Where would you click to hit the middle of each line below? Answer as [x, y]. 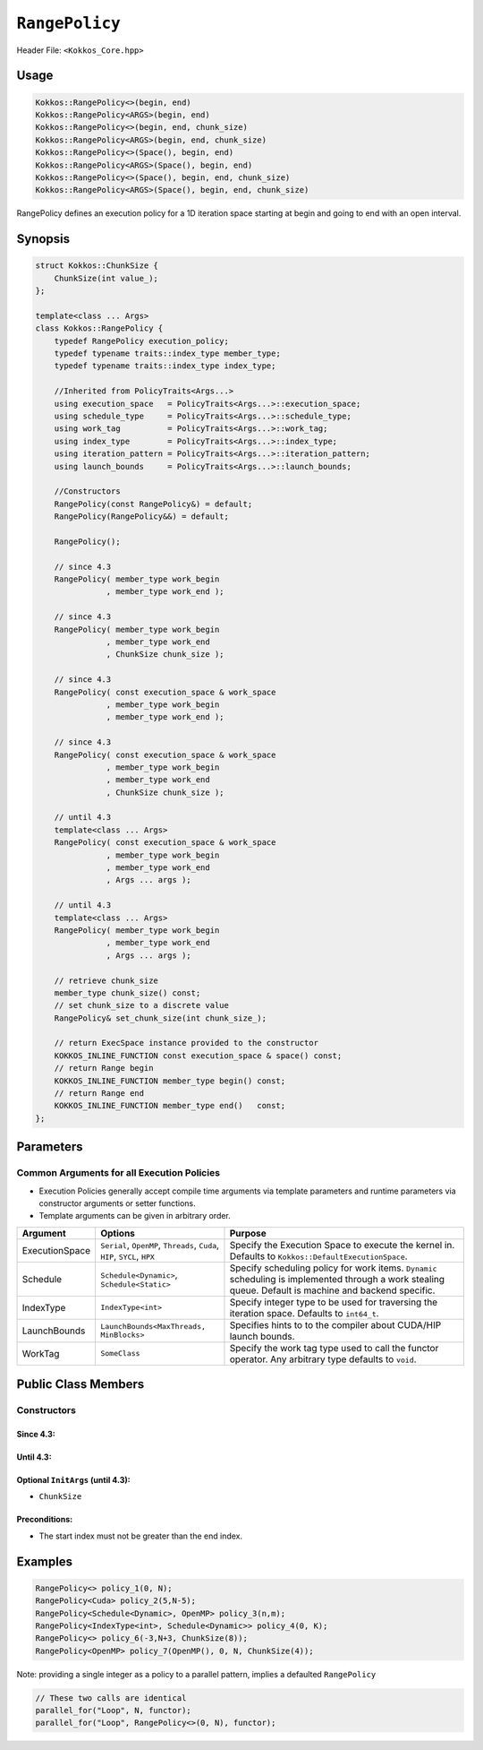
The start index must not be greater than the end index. [141, 1536]
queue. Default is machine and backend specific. [332, 1290]
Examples [45, 1561]
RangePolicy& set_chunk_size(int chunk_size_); [161, 1018]
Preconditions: [45, 1520]
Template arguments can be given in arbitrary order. [135, 1216]
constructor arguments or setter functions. [117, 1203]
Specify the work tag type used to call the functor [334, 1348]
